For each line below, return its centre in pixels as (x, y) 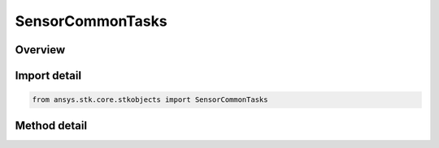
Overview (40, 50)
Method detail (51, 125)
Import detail (48, 76)
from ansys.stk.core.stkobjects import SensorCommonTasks (150, 100)
